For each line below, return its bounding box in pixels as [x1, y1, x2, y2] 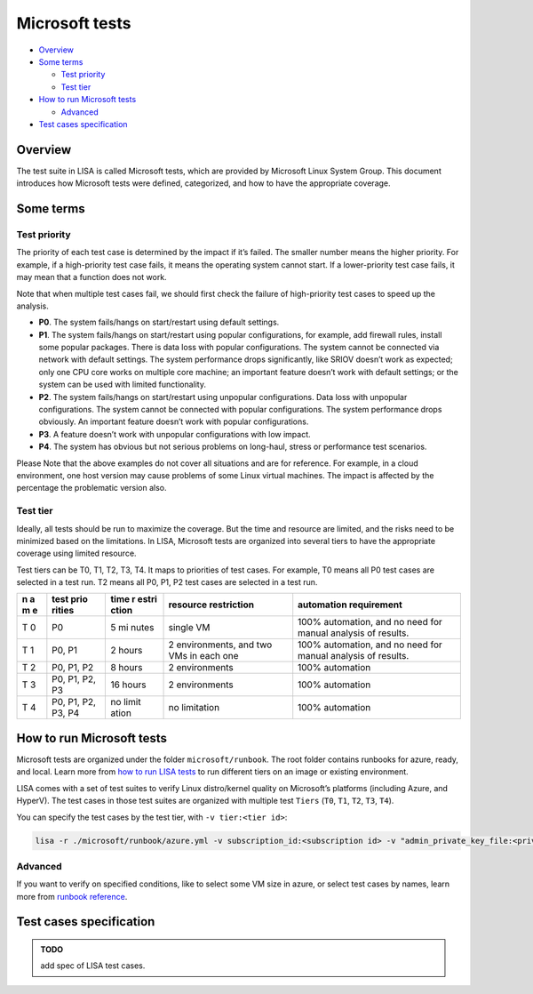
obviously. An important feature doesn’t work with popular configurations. [38, 416, 309, 427]
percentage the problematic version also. [16, 483, 167, 493]
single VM [168, 621, 211, 634]
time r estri [110, 593, 157, 605]
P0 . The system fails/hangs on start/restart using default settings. [38, 317, 280, 328]
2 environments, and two [168, 638, 273, 651]
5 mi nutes [110, 621, 155, 634]
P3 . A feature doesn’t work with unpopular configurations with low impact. [38, 429, 311, 439]
